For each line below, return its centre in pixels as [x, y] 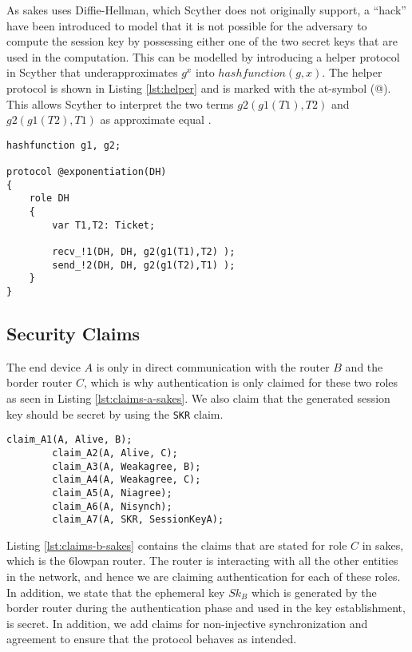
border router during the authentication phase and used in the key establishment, [206, 608]
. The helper [352, 72]
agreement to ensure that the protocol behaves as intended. [152, 639]
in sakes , [383, 545]
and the [364, 366]
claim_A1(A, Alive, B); [69, 440]
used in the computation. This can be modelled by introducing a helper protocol [203, 56]
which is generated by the [314, 592]
